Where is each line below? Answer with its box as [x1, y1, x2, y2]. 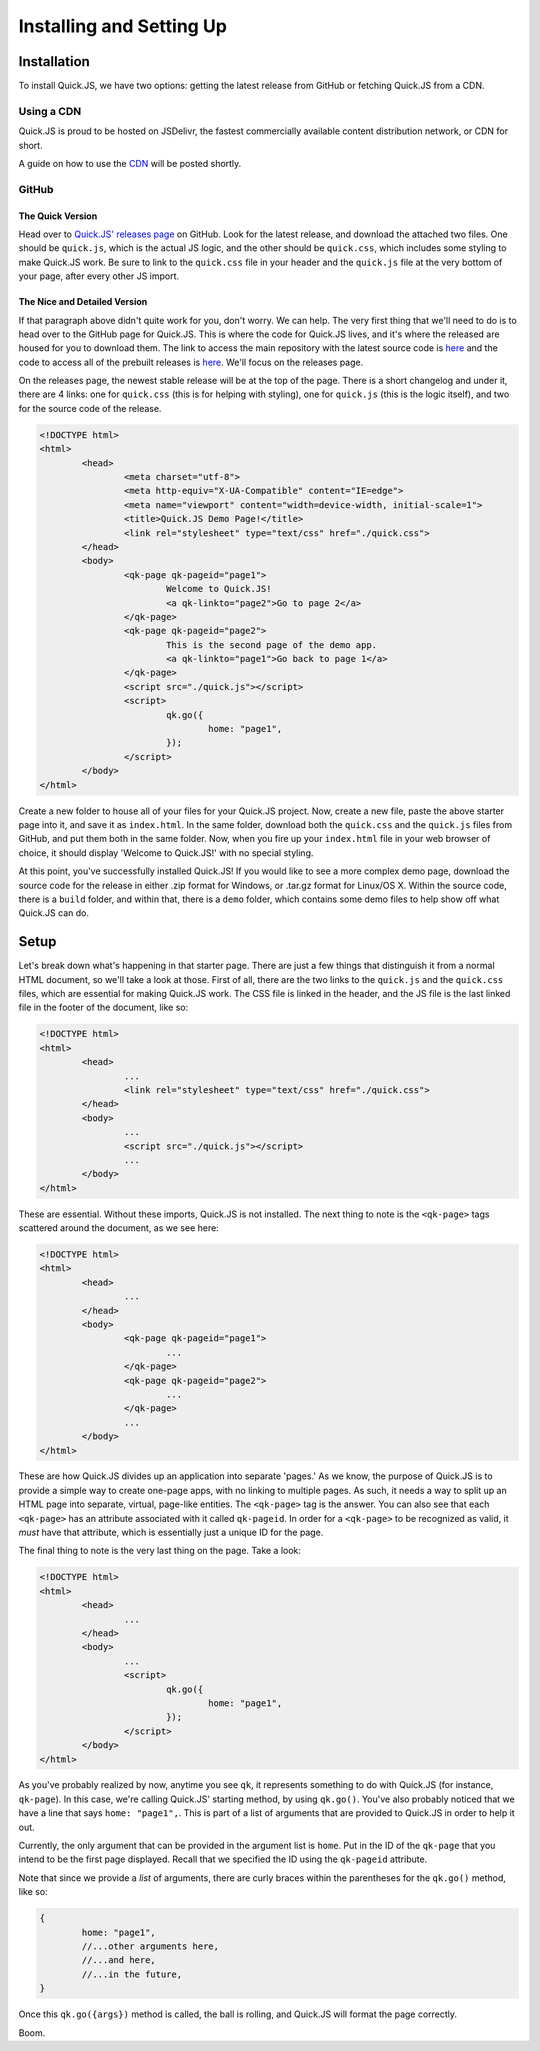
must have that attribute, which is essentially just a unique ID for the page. [18, 1526, 324, 1539]
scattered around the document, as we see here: [18, 1222, 219, 1234]
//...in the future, [81, 1968, 183, 1980]
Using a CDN [18, 104, 82, 118]
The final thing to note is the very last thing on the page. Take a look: [18, 1545, 302, 1557]
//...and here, [81, 1955, 157, 1966]
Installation [18, 53, 90, 70]
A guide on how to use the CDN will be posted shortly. [18, 157, 242, 169]
